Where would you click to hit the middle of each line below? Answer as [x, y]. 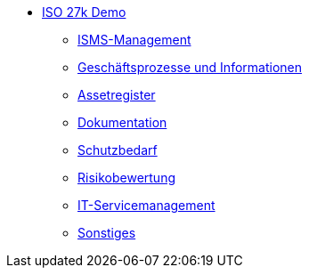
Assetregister [117, 95]
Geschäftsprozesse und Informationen [190, 67]
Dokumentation [122, 122]
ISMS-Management [134, 40]
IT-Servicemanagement [146, 205]
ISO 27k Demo [84, 12]
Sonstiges [107, 233]
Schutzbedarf [118, 150]
